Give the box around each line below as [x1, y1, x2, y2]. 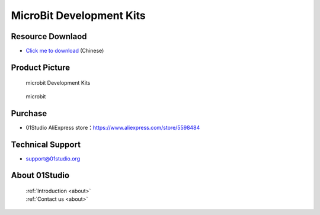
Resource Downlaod [11, 31, 87, 41]
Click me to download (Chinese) [25, 47, 104, 54]
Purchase [11, 108, 47, 118]
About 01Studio [11, 171, 70, 181]
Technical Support [11, 139, 81, 149]
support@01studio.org [25, 155, 80, 162]
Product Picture [11, 62, 71, 72]
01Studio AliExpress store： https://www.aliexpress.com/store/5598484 [25, 124, 200, 131]
